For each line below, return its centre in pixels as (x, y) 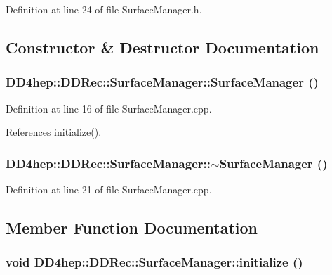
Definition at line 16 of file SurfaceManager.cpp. (109, 108)
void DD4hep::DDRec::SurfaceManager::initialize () (154, 262)
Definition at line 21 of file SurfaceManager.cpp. (109, 189)
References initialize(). (54, 132)
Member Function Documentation (132, 227)
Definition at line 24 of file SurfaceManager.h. (104, 9)
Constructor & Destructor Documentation (162, 47)
